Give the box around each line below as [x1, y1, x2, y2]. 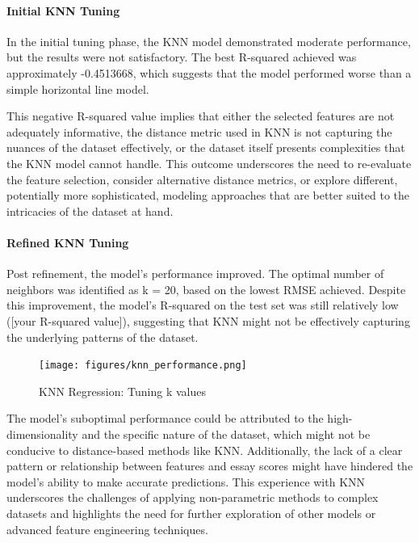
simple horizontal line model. [6, 80, 149, 97]
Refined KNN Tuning [6, 234, 129, 250]
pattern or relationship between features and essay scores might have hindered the [6, 457, 413, 474]
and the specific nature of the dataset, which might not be [82, 425, 371, 442]
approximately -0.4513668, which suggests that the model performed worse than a [6, 64, 412, 81]
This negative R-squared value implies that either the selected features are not [6, 107, 395, 124]
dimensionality [6, 425, 78, 442]
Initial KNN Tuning [6, 2, 120, 19]
